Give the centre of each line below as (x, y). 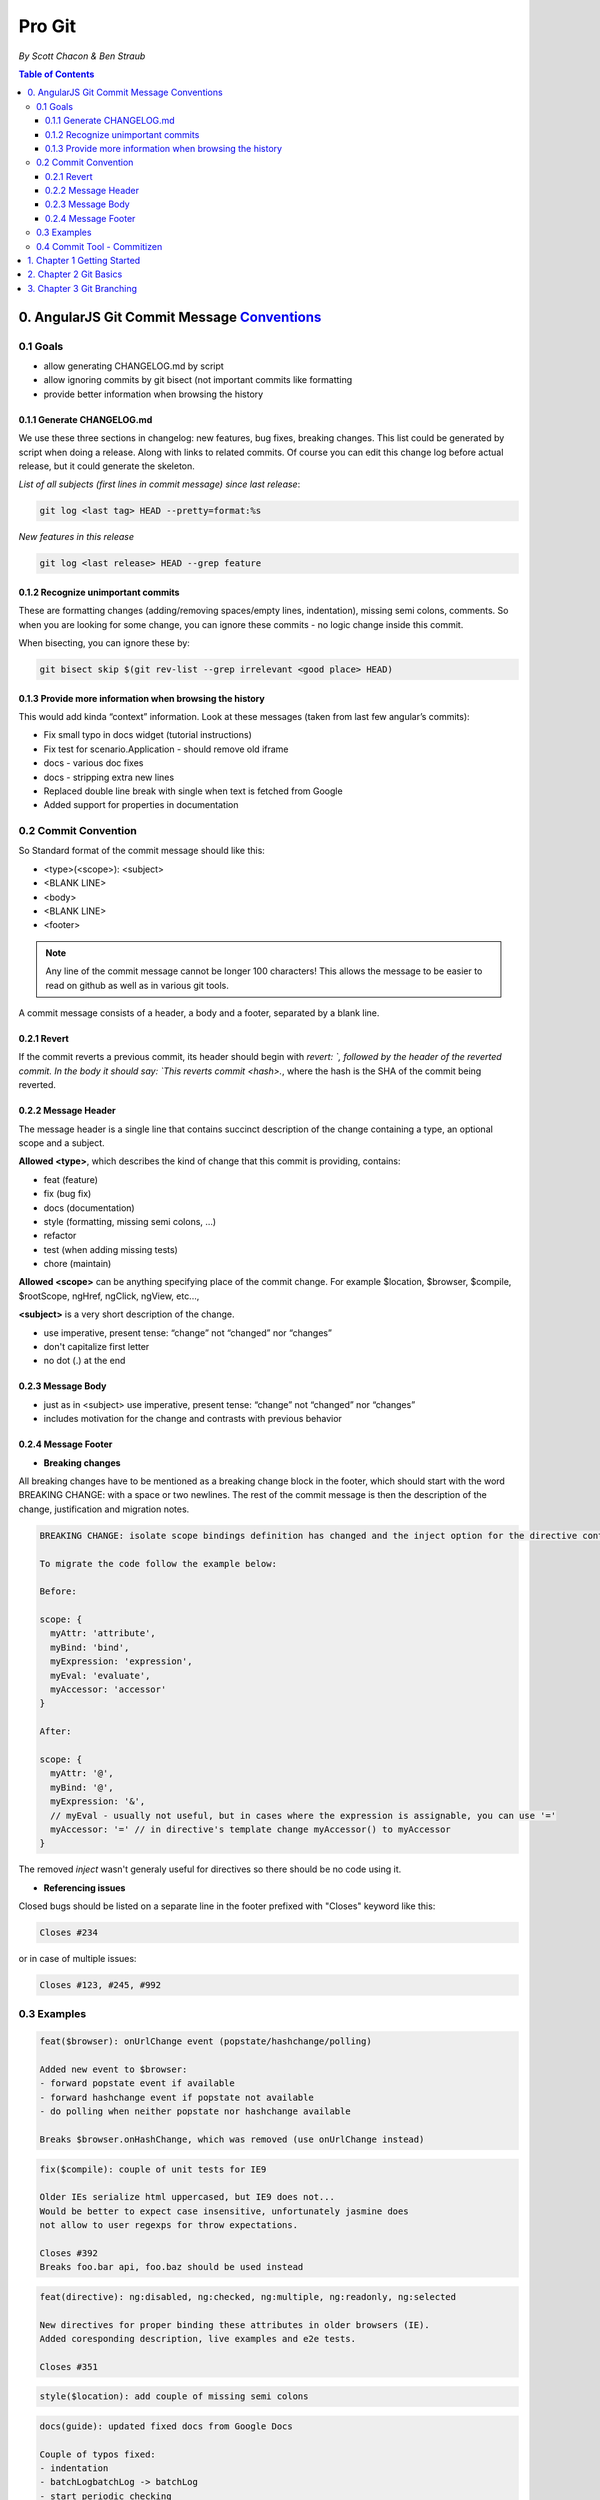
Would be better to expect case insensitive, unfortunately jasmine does (224, 2211)
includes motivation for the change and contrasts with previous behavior (192, 1419)
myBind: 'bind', (90, 1647)
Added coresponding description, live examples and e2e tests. (198, 2338)
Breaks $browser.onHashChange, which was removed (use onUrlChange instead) (232, 2139)
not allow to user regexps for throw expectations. (169, 2225)
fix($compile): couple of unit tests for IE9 (153, 2169)
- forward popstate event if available (137, 2083)
